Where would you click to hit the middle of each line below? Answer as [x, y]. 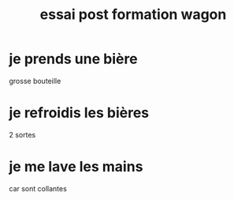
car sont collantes [38, 188]
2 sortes [22, 134]
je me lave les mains [76, 167]
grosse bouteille [35, 81]
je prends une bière [73, 59]
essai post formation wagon [133, 15]
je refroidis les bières [79, 113]
